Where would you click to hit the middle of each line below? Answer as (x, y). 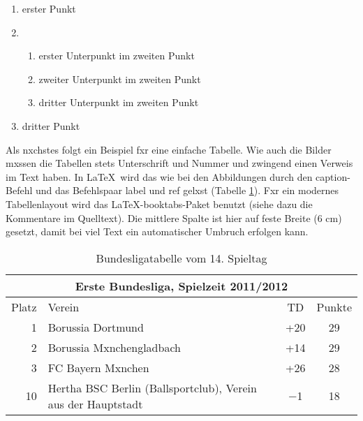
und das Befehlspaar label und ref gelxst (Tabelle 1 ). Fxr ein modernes (187, 190)
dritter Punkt (51, 125)
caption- (333, 176)
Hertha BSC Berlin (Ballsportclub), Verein (152, 387)
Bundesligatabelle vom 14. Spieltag (181, 258)
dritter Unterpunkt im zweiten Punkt (119, 102)
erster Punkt (49, 8)
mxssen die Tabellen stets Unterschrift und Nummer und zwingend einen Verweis (179, 163)
